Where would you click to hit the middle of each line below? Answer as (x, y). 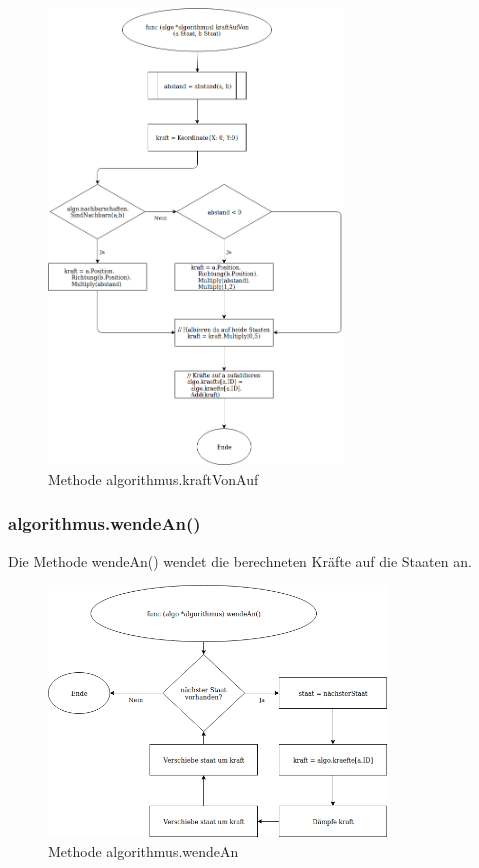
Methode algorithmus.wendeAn (143, 850)
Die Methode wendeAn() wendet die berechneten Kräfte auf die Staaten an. (240, 560)
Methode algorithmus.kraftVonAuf (153, 478)
